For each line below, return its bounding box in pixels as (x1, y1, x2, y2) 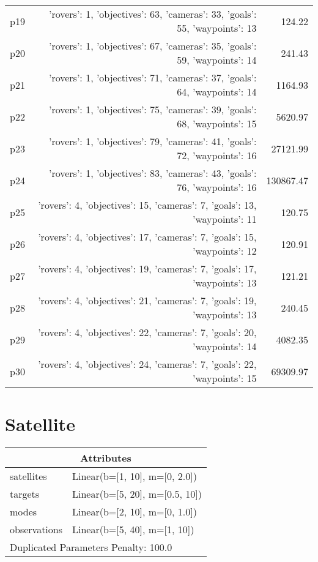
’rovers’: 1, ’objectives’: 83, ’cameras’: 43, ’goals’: (48, 166, 257, 180)
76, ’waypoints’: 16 (177, 180, 257, 194)
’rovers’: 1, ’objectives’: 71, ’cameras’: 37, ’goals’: (48, 70, 257, 84)
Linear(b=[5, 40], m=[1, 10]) (72, 522, 194, 537)
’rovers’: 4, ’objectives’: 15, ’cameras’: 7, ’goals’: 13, (38, 198, 257, 212)
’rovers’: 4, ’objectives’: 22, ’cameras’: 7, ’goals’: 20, (38, 325, 257, 339)
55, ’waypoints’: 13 (177, 21, 257, 35)
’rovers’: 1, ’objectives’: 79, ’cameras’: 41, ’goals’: (48, 134, 257, 148)
